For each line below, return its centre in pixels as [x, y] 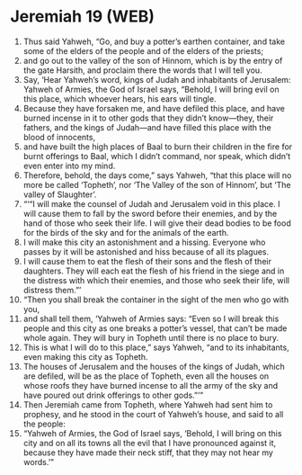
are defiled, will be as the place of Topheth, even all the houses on [146, 376]
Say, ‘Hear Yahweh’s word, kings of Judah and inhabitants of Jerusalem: [157, 79]
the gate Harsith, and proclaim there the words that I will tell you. [143, 70]
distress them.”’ [52, 290]
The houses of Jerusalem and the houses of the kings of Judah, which [154, 366]
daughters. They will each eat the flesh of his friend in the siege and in [154, 271]
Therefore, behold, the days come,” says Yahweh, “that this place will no [157, 175]
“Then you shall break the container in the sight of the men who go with [156, 300]
